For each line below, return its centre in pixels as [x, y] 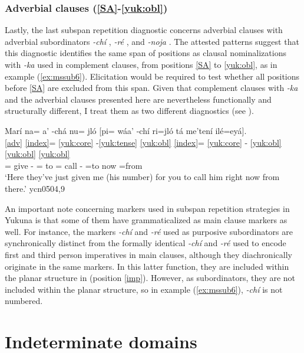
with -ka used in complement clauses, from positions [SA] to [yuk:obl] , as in [141, 64]
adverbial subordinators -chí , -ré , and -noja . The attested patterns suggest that [152, 41]
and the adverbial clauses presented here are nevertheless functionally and [138, 99]
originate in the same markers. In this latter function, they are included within [147, 266]
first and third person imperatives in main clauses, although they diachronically [148, 254]
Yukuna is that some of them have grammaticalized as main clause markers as [146, 220]
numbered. [24, 301]
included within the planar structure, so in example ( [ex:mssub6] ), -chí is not [144, 289]
